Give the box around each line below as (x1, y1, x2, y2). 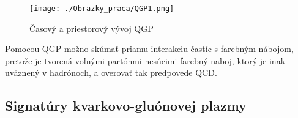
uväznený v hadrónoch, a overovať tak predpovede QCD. (5, 66, 217, 79)
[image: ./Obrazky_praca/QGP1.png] (29, 4, 174, 13)
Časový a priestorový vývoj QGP (29, 21, 154, 34)
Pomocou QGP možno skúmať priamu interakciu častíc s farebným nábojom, (5, 42, 294, 55)
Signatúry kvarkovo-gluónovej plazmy (5, 96, 247, 115)
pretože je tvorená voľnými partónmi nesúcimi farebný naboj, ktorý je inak (5, 54, 286, 67)
